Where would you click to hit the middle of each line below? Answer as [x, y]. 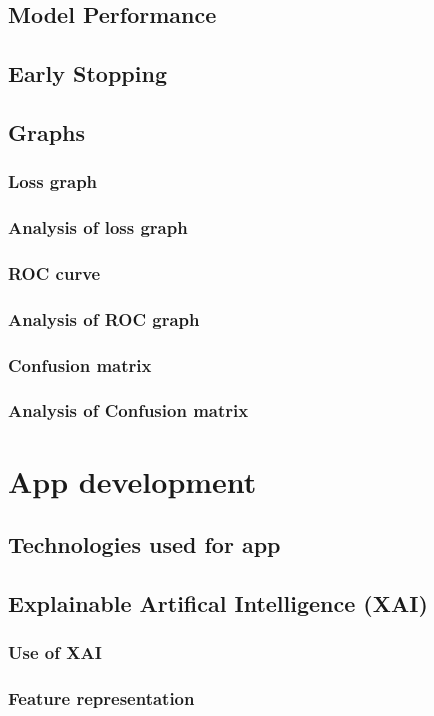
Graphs [47, 131]
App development [132, 480]
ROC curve [54, 272]
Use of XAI [55, 652]
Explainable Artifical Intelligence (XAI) [218, 602]
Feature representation [101, 698]
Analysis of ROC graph [104, 318]
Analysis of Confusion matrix [128, 410]
